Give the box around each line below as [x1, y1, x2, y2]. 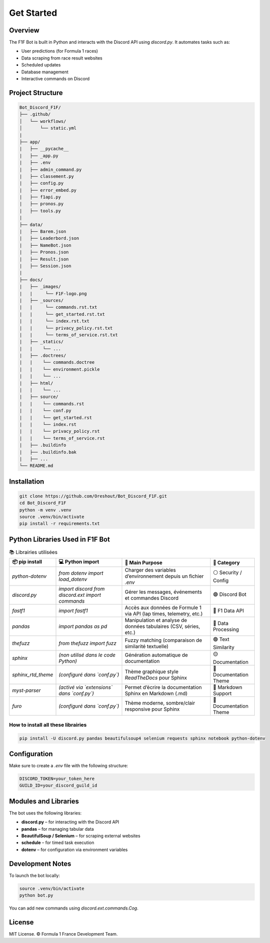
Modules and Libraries [9, 797, 80, 805]
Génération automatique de [125, 651, 189, 658]
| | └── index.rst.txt [19, 318, 90, 324]
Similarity [213, 644, 235, 651]
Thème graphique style [125, 668, 179, 675]
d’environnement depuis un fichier [125, 573, 204, 580]
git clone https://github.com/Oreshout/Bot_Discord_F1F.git [19, 493, 167, 499]
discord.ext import [58, 591, 101, 598]
